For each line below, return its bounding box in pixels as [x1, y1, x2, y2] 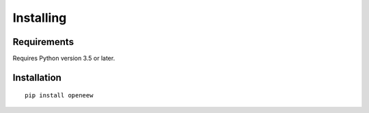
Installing [12, 10, 67, 25]
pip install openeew [25, 92, 94, 99]
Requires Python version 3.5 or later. [12, 54, 115, 63]
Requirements [12, 36, 74, 48]
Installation [12, 71, 61, 83]
